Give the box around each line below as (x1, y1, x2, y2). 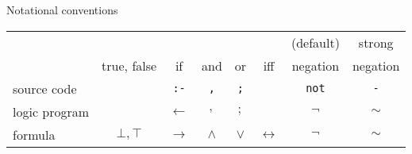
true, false (102, 56, 157, 75)
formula (13, 125, 56, 144)
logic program (13, 102, 90, 121)
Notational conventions (6, 2, 118, 17)
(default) (291, 33, 340, 52)
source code (13, 79, 77, 98)
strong (358, 33, 394, 52)
